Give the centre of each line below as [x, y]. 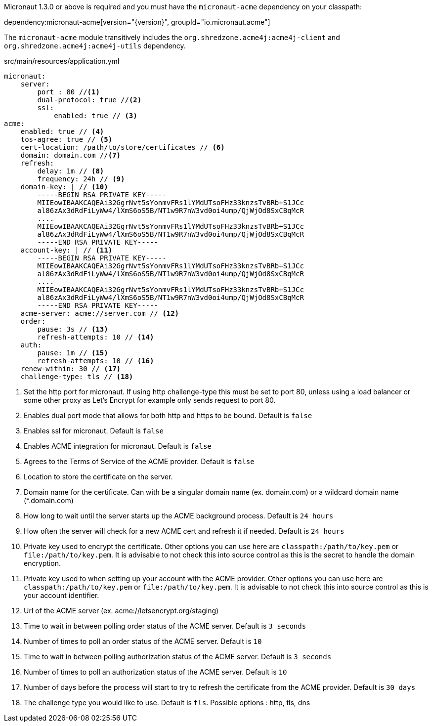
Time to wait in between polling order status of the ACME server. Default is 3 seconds [165, 626]
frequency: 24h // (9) [81, 179]
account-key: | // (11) [66, 250]
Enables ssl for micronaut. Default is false [94, 431]
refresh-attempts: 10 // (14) [96, 337]
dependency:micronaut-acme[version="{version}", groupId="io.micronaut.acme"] [137, 22]
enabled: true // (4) [62, 131]
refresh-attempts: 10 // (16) [96, 361]
